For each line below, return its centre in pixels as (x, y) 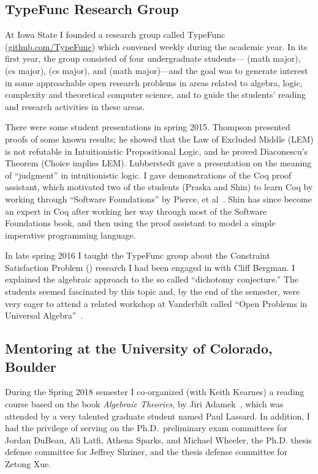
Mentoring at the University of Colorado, (139, 348)
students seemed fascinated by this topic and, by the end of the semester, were (153, 291)
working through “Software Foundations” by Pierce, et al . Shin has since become (158, 198)
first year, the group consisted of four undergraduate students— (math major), (153, 58)
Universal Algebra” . (44, 315)
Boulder (31, 366)
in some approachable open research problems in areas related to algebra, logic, (154, 82)
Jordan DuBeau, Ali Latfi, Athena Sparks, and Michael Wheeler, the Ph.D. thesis (158, 439)
